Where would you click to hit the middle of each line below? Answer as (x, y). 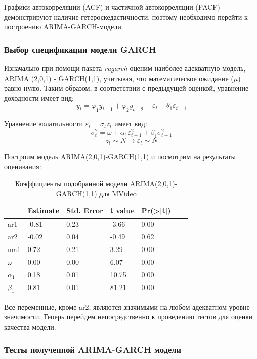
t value (122, 211)
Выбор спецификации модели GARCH (80, 49)
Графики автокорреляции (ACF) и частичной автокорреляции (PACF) (112, 7)
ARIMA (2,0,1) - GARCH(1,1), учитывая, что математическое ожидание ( (119, 78)
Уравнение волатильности (44, 123)
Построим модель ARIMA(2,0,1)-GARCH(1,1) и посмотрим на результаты (120, 156)
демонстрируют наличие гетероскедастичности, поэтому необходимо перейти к (126, 16)
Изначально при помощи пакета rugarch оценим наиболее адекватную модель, (125, 68)
